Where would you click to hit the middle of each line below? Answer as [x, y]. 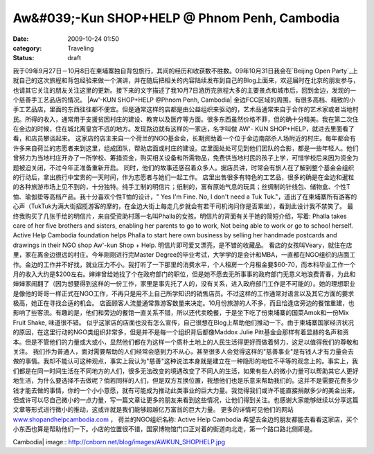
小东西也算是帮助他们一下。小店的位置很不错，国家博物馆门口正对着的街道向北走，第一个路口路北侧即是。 [164, 429]
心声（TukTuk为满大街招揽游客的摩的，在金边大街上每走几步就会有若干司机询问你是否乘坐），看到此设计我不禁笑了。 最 [183, 206]
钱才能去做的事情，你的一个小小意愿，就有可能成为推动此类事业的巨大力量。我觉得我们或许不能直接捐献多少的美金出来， [186, 390]
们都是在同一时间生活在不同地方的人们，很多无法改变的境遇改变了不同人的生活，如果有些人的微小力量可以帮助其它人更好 [186, 371]
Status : [24, 58]
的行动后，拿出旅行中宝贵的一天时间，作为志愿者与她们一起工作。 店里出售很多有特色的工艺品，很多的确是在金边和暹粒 [184, 177]
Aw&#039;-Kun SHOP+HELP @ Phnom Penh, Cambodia [176, 18]
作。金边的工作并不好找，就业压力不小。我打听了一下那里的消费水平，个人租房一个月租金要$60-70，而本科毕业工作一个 [184, 264]
